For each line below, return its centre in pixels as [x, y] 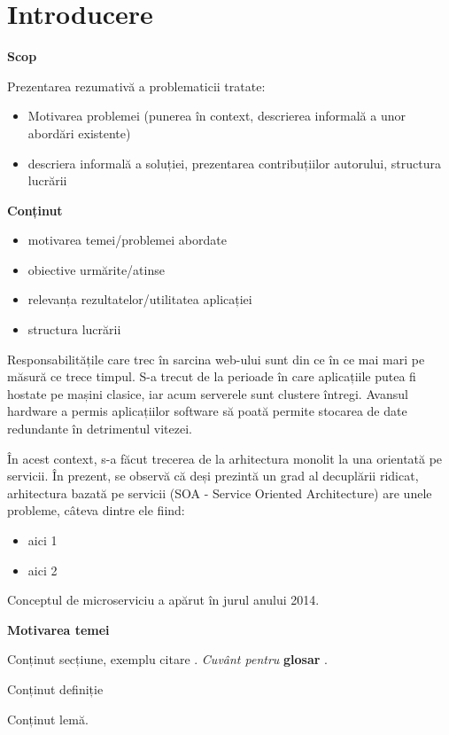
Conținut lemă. [48, 719]
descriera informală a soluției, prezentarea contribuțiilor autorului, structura [234, 163]
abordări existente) [79, 133]
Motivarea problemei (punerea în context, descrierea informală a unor [217, 116]
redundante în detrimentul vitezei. [100, 429]
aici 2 [43, 570]
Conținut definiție [55, 688]
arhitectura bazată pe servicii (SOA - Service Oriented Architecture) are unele [220, 493]
